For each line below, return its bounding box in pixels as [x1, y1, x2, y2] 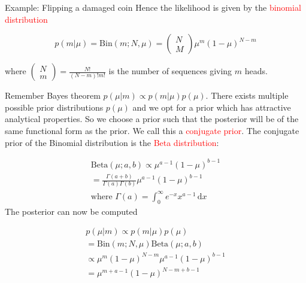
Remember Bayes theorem [5, 89, 101, 102]
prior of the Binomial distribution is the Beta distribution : [5, 136, 219, 148]
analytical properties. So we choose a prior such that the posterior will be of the [5, 112, 299, 125]
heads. [244, 65, 268, 77]
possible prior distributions [5, 101, 104, 113]
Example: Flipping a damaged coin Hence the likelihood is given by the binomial [5, 1, 301, 13]
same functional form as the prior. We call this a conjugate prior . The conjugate [5, 124, 299, 136]
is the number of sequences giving [108, 65, 232, 77]
